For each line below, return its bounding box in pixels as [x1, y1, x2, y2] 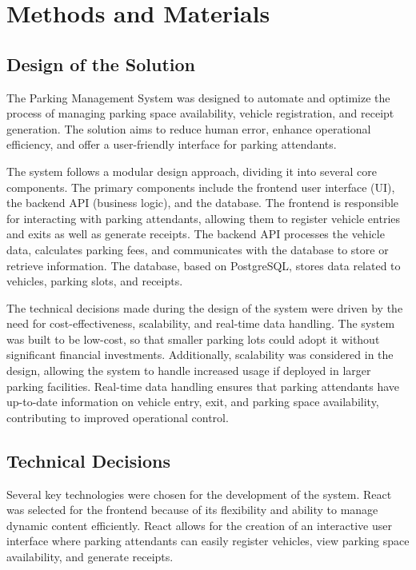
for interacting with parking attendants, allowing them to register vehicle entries [6, 209, 401, 226]
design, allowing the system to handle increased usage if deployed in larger [6, 362, 371, 379]
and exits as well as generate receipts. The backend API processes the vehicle [6, 225, 385, 242]
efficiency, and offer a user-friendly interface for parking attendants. [6, 136, 337, 153]
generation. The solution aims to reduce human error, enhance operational [6, 120, 371, 137]
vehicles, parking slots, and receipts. [6, 273, 183, 289]
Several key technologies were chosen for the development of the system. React [6, 485, 392, 502]
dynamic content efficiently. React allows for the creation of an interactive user [6, 516, 392, 533]
